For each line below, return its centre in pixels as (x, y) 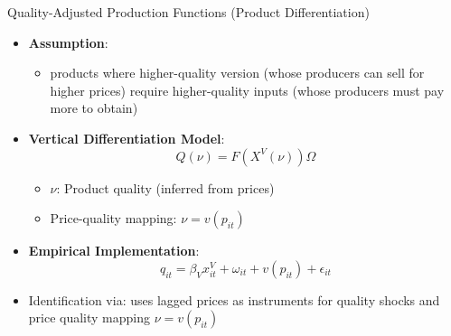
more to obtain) (94, 108)
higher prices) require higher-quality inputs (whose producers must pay (247, 90)
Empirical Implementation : (114, 251)
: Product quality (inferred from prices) (165, 187)
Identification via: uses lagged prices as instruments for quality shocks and (234, 299)
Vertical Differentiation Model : (127, 138)
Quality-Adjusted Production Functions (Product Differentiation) (188, 12)
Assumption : (68, 42)
